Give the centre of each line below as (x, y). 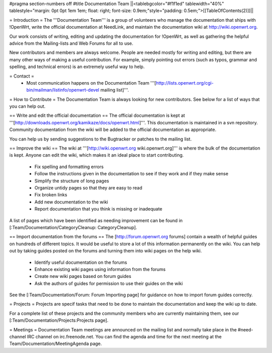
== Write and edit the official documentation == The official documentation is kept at (97, 115)
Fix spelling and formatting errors (69, 167)
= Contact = (22, 76)
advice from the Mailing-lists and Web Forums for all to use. (71, 43)
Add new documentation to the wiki (71, 202)
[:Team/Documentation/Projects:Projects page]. (59, 320)
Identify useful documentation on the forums (81, 262)
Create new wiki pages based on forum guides (83, 276)
